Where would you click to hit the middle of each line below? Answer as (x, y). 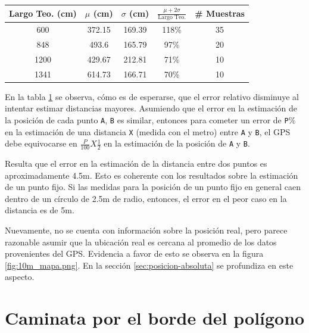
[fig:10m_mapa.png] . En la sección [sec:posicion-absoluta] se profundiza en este (149, 265)
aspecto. (20, 277)
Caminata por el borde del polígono (155, 318)
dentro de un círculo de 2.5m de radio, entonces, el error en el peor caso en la (146, 198)
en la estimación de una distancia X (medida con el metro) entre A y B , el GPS (148, 131)
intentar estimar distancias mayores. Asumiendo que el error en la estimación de (151, 108)
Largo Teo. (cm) (43, 13)
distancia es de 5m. (40, 210)
